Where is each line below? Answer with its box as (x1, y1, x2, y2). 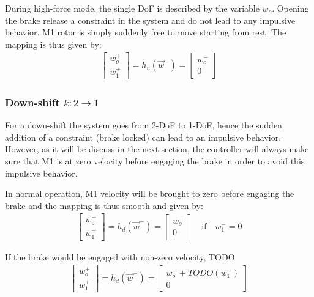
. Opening (272, 2, 309, 14)
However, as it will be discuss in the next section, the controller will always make (5, 142, 309, 155)
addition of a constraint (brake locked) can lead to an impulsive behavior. (5, 130, 282, 143)
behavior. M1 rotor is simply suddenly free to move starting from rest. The (5, 26, 286, 38)
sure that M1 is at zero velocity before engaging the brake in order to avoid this (5, 154, 305, 167)
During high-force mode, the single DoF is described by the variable (5, 2, 260, 14)
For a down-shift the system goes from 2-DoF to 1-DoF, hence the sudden (5, 119, 282, 131)
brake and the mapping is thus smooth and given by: (5, 199, 203, 211)
